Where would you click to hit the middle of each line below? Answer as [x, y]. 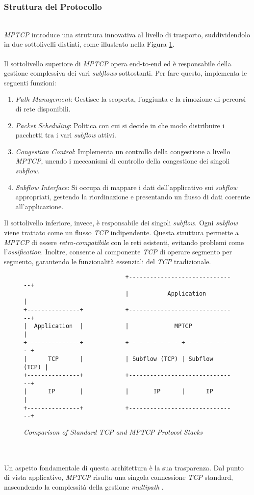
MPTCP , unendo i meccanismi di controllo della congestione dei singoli [123, 161]
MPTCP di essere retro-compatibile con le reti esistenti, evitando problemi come [124, 242]
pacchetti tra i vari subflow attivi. [66, 135]
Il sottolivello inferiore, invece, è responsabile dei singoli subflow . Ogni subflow [121, 223]
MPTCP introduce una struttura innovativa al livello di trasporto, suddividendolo [127, 34]
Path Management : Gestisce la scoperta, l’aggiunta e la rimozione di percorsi [131, 99]
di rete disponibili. [43, 108]
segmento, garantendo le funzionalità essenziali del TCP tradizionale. [108, 261]
